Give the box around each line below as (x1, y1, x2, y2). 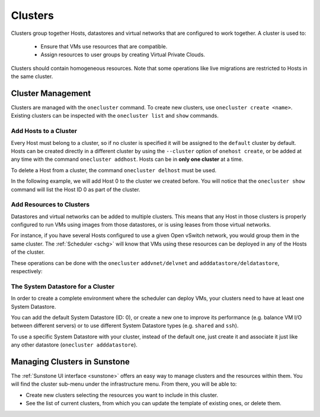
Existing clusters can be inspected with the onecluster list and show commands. (11, 112, 219, 119)
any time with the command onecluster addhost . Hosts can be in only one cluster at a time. (11, 156, 244, 163)
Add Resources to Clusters (11, 201, 90, 209)
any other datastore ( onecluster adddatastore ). (11, 341, 137, 348)
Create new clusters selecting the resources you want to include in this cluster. (25, 391, 219, 399)
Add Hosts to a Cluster (11, 127, 77, 135)
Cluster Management (11, 88, 91, 98)
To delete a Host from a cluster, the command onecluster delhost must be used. (11, 166, 216, 174)
